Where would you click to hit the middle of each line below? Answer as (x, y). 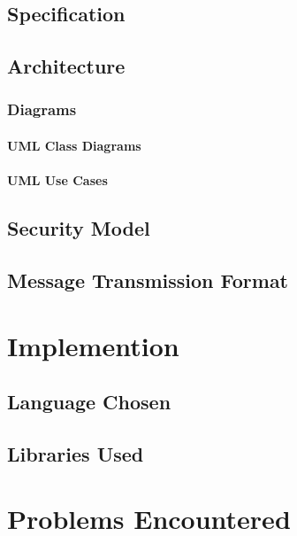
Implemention (93, 345)
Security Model (79, 228)
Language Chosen (89, 402)
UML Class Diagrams (74, 145)
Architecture (66, 66)
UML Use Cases (57, 180)
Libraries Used (76, 453)
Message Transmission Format (148, 280)
